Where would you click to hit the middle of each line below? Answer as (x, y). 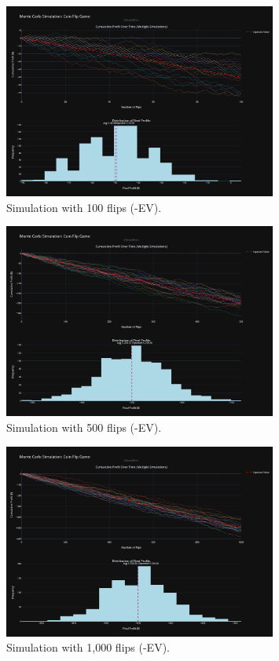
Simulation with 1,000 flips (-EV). (88, 647)
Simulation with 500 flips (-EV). (84, 427)
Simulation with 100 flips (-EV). (84, 207)
